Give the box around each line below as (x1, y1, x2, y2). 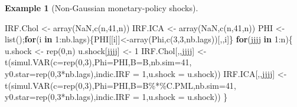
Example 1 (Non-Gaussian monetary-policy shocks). (5, 2, 198, 14)
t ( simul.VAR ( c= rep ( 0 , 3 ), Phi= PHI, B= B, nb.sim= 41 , (5, 56, 192, 68)
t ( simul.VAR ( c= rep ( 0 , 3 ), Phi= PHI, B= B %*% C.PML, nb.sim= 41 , (5, 79, 236, 91)
